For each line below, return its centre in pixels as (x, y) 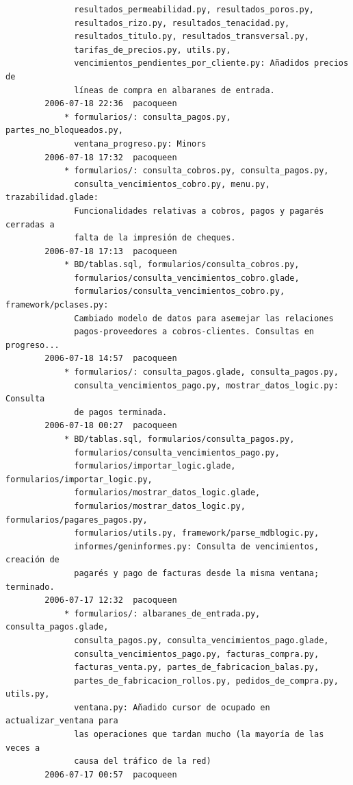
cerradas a (30, 224)
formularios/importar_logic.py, (79, 479)
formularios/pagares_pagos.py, (77, 520)
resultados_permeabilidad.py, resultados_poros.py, (194, 10)
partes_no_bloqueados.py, (64, 130)
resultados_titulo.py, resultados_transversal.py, (192, 37)
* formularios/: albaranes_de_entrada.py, (162, 613)
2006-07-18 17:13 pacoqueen (111, 251)
